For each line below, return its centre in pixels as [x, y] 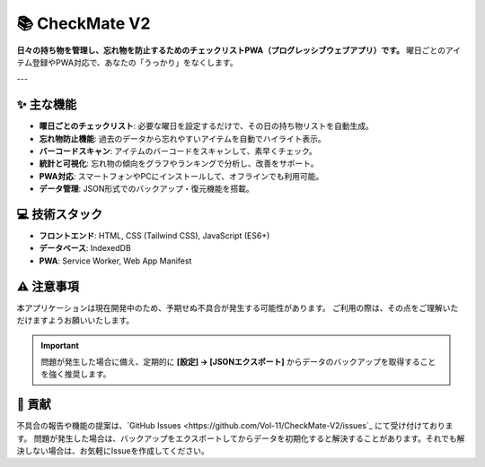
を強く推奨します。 [76, 374]
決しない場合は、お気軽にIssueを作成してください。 [113, 451]
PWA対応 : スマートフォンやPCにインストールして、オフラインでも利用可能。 [181, 176]
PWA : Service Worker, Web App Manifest [115, 261]
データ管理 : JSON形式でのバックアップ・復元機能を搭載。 [147, 189]
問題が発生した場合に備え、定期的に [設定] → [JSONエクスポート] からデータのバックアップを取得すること [238, 361]
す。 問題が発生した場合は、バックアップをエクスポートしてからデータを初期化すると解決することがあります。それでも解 [241, 438]
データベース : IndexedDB [85, 248]
